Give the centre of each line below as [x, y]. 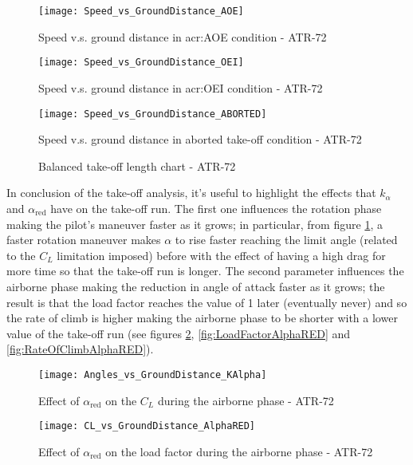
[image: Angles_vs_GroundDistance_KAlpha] [153, 374]
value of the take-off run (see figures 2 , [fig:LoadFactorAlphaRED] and [179, 333]
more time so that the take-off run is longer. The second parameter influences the [205, 271]
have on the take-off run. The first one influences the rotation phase [216, 208]
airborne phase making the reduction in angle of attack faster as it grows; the [196, 286]
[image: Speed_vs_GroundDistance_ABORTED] [153, 114]
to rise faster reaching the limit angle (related [286, 240]
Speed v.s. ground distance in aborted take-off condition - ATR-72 [200, 139]
